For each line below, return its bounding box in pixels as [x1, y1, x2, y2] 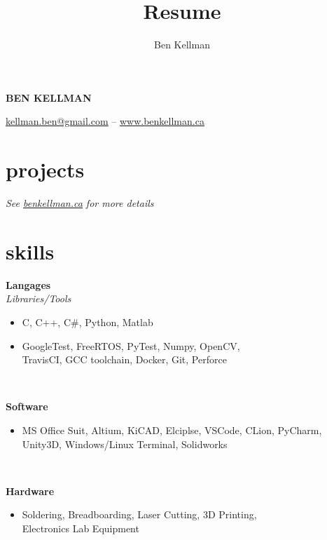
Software [6, 399, 48, 414]
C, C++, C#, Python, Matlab [22, 314, 153, 329]
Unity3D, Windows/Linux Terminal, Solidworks [22, 436, 228, 451]
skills [6, 236, 55, 265]
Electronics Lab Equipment [22, 520, 139, 535]
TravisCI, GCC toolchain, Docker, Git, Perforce [22, 352, 227, 367]
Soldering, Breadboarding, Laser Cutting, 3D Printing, [22, 507, 257, 522]
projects [6, 155, 85, 184]
